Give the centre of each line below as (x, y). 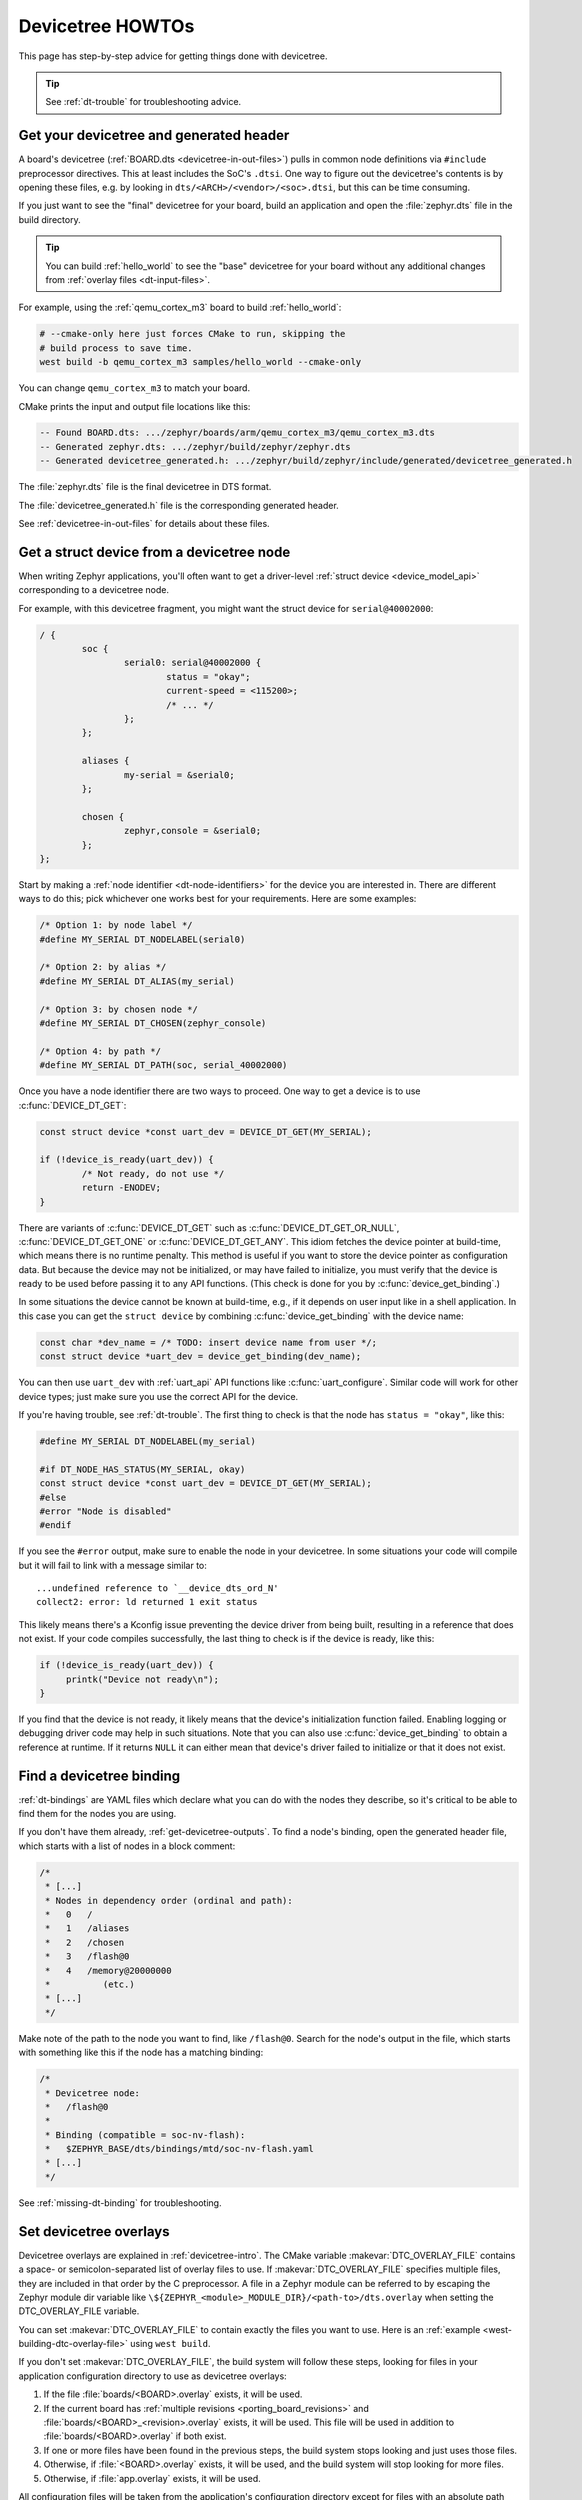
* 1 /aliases (87, 1928)
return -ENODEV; (121, 1188)
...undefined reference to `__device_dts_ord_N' (157, 1588)
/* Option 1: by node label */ (116, 925)
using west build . (170, 2344)
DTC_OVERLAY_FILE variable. (79, 2311)
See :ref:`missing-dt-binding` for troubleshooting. (120, 2202)
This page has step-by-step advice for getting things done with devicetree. (173, 56)
